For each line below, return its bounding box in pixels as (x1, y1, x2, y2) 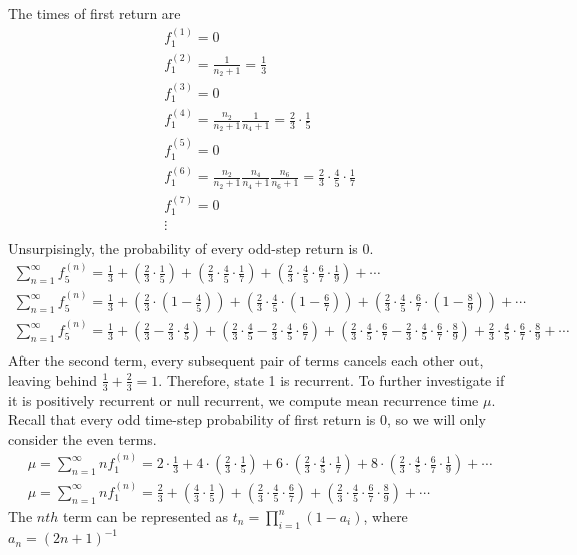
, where (363, 506, 408, 526)
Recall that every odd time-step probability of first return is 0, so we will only (8, 409, 486, 430)
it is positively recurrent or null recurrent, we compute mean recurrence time (8, 389, 479, 410)
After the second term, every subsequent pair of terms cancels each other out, (8, 350, 484, 371)
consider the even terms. (8, 428, 157, 449)
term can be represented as (62, 506, 229, 526)
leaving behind (8, 369, 98, 390)
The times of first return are (8, 3, 181, 23)
